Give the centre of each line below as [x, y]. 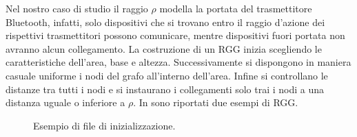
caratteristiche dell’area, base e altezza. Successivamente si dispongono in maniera [178, 62]
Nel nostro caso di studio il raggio [77, 8]
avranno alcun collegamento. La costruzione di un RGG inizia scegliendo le [164, 48]
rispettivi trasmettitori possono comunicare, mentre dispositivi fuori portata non [175, 35]
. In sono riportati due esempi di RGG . [216, 102]
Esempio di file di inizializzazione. [104, 125]
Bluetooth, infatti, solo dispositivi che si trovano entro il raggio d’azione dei [165, 22]
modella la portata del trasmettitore [236, 8]
